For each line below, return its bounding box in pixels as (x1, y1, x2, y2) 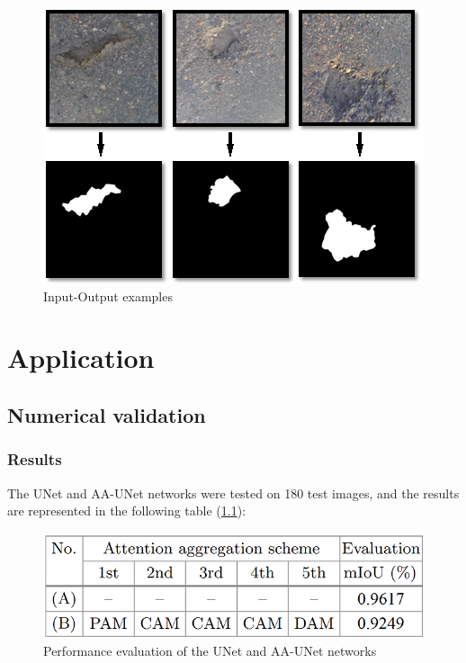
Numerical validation (7, 400, 206, 428)
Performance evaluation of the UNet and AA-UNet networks (43, 641, 377, 660)
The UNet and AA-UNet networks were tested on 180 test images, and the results (7, 483, 460, 502)
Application (7, 339, 155, 376)
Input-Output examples (43, 286, 173, 305)
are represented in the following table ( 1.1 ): (7, 501, 246, 520)
